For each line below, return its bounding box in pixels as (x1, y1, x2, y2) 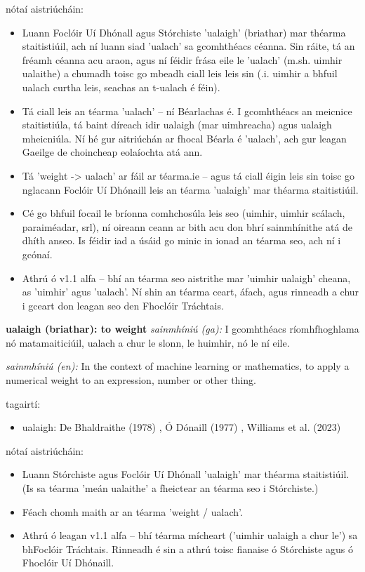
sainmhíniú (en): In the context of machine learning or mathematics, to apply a (6, 359, 350, 373)
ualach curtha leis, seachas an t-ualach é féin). (22, 79, 220, 94)
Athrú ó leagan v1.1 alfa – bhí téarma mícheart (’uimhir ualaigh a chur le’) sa (22, 528, 358, 543)
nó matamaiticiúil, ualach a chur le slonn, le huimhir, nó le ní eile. (6, 335, 290, 350)
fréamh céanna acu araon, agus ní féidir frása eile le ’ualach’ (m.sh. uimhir (22, 52, 343, 67)
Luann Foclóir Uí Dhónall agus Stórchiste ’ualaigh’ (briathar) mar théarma (22, 25, 346, 39)
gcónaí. (22, 246, 53, 261)
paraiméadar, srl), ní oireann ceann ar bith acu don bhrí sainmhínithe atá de (22, 219, 353, 234)
